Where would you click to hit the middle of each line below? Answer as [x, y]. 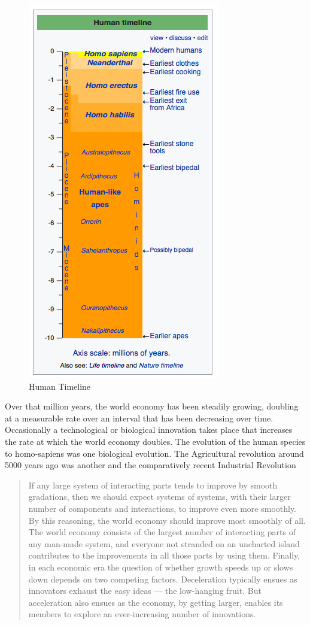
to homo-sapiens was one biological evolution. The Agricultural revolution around [154, 453]
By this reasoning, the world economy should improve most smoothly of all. [167, 520]
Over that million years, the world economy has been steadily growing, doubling [152, 406]
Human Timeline [60, 386]
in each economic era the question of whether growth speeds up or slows [161, 567]
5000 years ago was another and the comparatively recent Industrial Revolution [151, 465]
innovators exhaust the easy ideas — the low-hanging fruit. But [145, 591]
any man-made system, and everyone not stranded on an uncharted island [164, 543]
